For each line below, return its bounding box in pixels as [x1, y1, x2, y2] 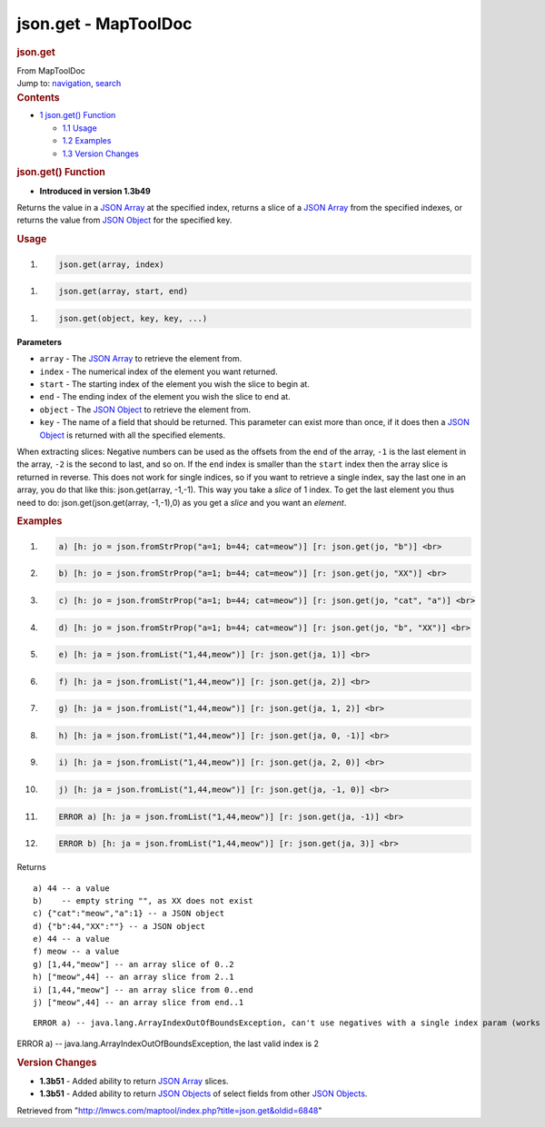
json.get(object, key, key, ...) [58, 313, 208, 323]
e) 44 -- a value [33, 934, 110, 944]
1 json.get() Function [39, 110, 116, 121]
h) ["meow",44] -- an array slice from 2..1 [33, 972, 235, 983]
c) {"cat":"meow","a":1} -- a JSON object [33, 908, 225, 919]
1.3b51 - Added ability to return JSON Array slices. [39, 1075, 229, 1086]
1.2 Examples [62, 135, 112, 146]
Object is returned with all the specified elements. [39, 430, 226, 440]
